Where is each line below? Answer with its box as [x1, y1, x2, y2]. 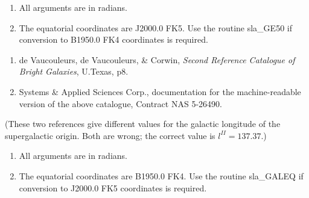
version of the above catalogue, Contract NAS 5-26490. [19, 97, 222, 110]
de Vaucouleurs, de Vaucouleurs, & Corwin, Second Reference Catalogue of [19, 53, 295, 66]
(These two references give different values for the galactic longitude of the [5, 117, 281, 130]
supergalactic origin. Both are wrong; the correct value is [5, 129, 215, 141]
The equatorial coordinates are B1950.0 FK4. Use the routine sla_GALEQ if [19, 169, 304, 182]
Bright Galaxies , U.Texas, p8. [19, 65, 129, 78]
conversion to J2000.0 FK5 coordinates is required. [19, 181, 207, 194]
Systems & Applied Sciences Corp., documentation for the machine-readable [19, 85, 301, 97]
